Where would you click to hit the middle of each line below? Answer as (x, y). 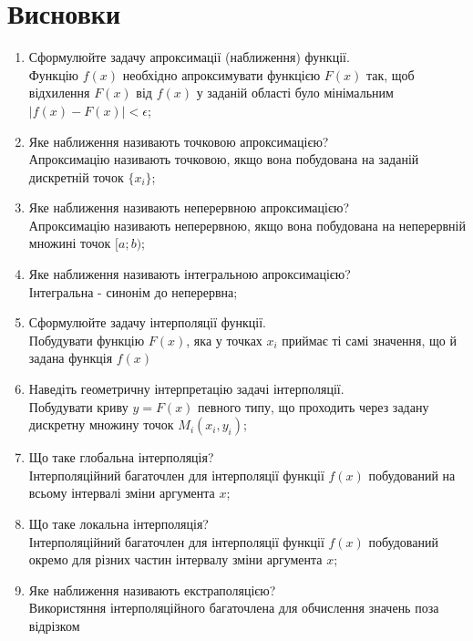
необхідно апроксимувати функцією (221, 74)
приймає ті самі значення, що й (370, 340)
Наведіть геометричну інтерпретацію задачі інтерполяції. (186, 389)
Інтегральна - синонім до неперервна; (133, 291)
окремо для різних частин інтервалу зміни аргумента (175, 559)
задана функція (71, 358)
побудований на (412, 475)
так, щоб (390, 74)
